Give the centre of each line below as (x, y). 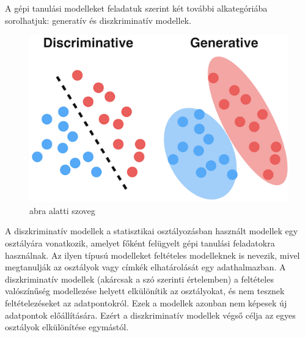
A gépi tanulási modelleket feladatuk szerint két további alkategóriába (136, 8)
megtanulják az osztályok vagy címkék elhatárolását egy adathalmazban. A (145, 267)
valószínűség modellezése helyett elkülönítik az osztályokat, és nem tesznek (145, 291)
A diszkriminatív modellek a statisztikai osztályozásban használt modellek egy (152, 231)
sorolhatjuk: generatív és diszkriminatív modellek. (98, 20)
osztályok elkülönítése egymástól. (67, 327)
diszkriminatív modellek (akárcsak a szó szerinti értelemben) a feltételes (139, 279)
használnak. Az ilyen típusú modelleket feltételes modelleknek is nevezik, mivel (152, 255)
